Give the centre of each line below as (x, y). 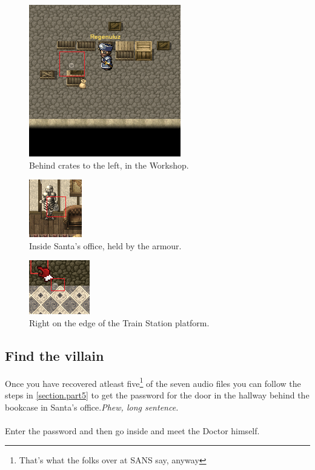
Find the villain (55, 355)
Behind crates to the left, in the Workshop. (109, 165)
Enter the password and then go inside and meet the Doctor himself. (132, 430)
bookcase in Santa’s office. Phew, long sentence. (92, 407)
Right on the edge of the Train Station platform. (119, 322)
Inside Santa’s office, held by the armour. (105, 245)
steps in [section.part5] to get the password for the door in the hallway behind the (157, 395)
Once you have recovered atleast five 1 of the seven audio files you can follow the (153, 382)
